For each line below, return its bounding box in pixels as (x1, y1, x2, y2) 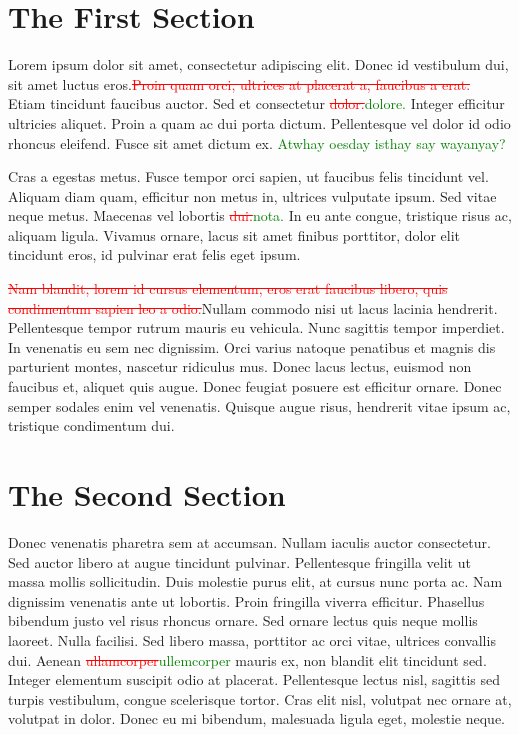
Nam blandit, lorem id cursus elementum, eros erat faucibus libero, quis (8, 278, 448, 299)
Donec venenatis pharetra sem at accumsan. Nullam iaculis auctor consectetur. (8, 531, 491, 552)
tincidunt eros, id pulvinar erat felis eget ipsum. (8, 244, 301, 265)
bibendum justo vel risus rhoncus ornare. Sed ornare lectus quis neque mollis (8, 610, 478, 631)
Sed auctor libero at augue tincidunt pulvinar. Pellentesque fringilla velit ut (8, 551, 471, 572)
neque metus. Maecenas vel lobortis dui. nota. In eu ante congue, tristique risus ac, (8, 205, 512, 226)
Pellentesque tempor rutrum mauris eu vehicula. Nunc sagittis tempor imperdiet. (8, 317, 505, 338)
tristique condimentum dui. (8, 415, 175, 436)
